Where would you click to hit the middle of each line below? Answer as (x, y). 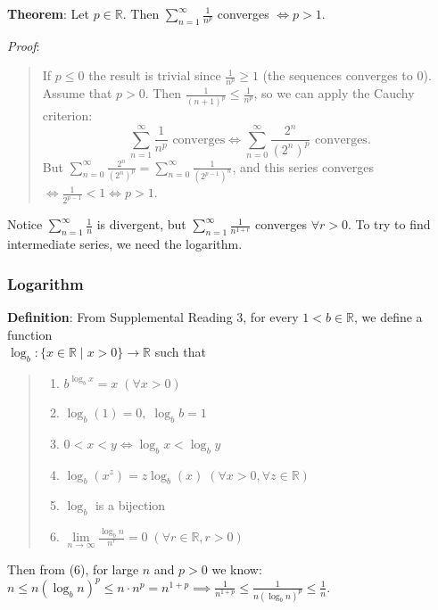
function (30, 334)
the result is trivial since (155, 75)
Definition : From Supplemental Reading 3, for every (153, 316)
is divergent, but (141, 224)
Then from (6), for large (73, 569)
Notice (25, 224)
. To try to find (389, 224)
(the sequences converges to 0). (347, 75)
